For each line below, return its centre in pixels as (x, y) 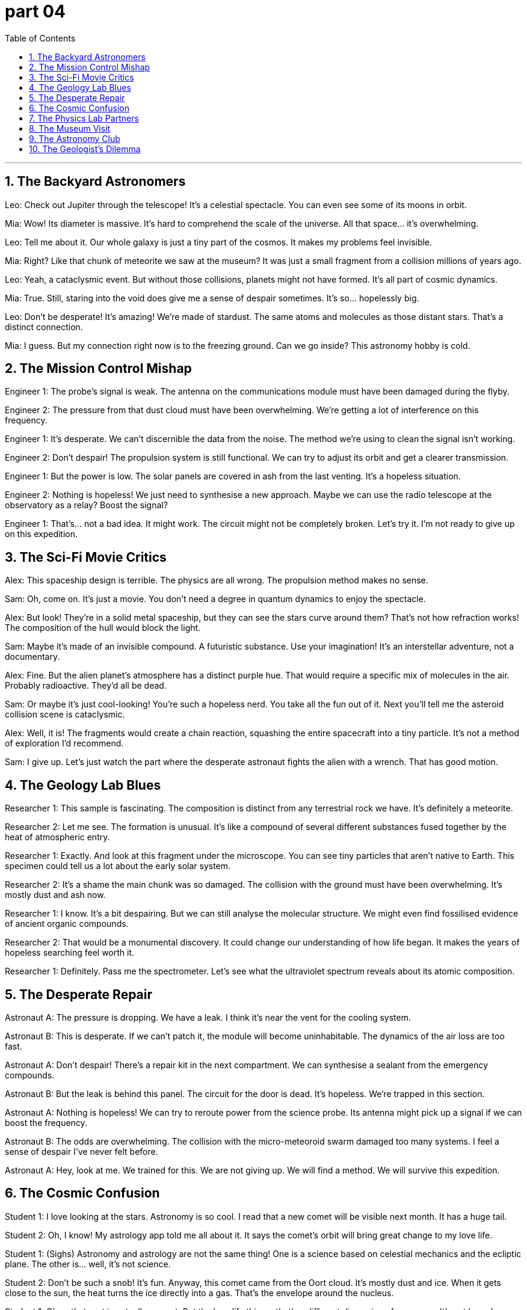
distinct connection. (44, 327)
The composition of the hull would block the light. (103, 628)
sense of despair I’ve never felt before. (82, 1151)
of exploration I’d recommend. (64, 743)
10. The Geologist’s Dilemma (85, 149)
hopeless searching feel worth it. (70, 953)
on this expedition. (42, 534)
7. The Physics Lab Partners (84, 118)
